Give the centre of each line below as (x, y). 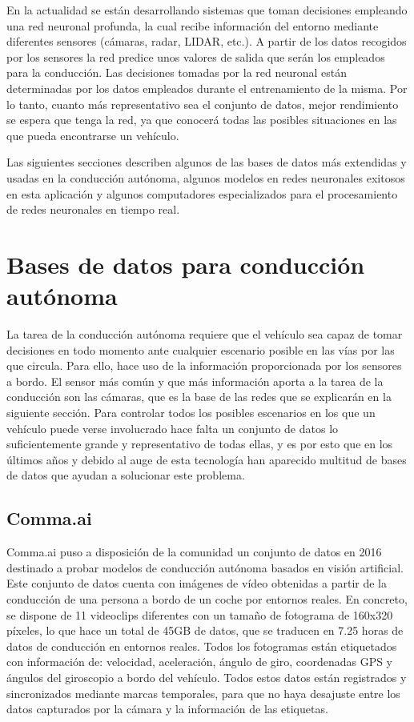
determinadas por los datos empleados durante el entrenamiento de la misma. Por (207, 88)
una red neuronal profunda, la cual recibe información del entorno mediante (193, 25)
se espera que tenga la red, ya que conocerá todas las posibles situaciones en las (202, 120)
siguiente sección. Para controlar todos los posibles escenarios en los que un (191, 412)
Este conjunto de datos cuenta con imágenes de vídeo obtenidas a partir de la (197, 583)
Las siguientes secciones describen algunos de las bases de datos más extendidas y (207, 162)
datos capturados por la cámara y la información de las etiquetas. (167, 709)
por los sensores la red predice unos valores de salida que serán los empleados (196, 56)
